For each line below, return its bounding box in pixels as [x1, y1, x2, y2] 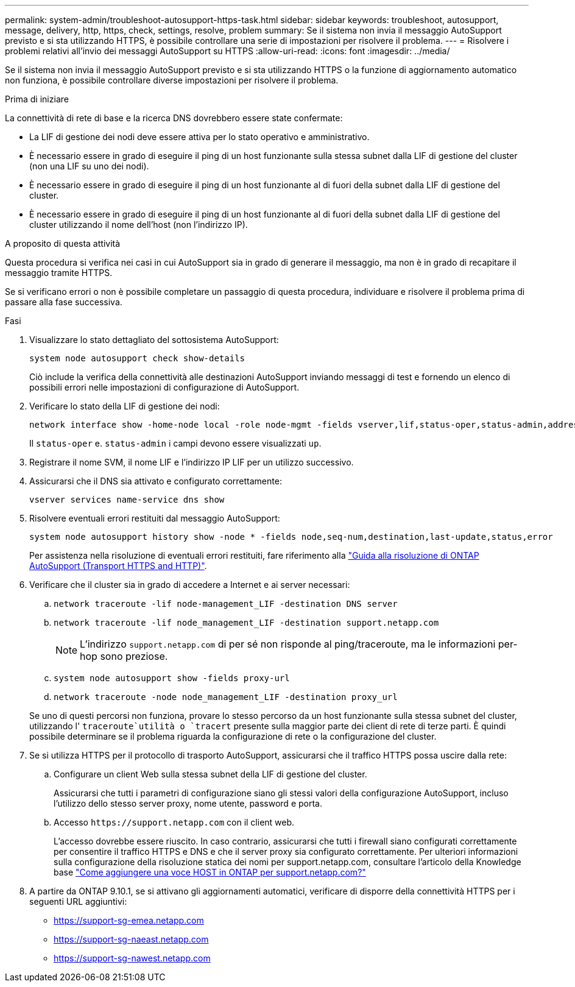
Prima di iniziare [5, 94, 69, 104]
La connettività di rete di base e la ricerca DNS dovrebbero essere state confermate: [5, 113, 343, 123]
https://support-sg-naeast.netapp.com [54, 934, 209, 944]
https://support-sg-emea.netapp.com [54, 915, 204, 925]
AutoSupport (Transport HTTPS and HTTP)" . [29, 561, 207, 571]
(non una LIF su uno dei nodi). [29, 161, 149, 171]
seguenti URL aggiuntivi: [29, 896, 127, 907]
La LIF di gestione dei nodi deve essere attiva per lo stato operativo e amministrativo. [29, 132, 370, 142]
